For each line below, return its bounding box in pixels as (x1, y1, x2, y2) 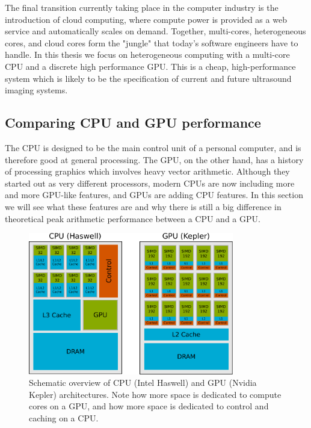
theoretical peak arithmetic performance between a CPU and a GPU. (5, 212, 260, 225)
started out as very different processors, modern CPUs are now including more (5, 176, 295, 189)
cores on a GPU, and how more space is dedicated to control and (29, 400, 269, 412)
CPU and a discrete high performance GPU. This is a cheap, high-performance (5, 60, 296, 72)
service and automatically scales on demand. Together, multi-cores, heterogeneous (5, 25, 306, 37)
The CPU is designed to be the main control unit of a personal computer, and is (5, 141, 301, 154)
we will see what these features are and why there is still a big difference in (5, 200, 282, 212)
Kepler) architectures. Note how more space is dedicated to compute (29, 388, 282, 400)
